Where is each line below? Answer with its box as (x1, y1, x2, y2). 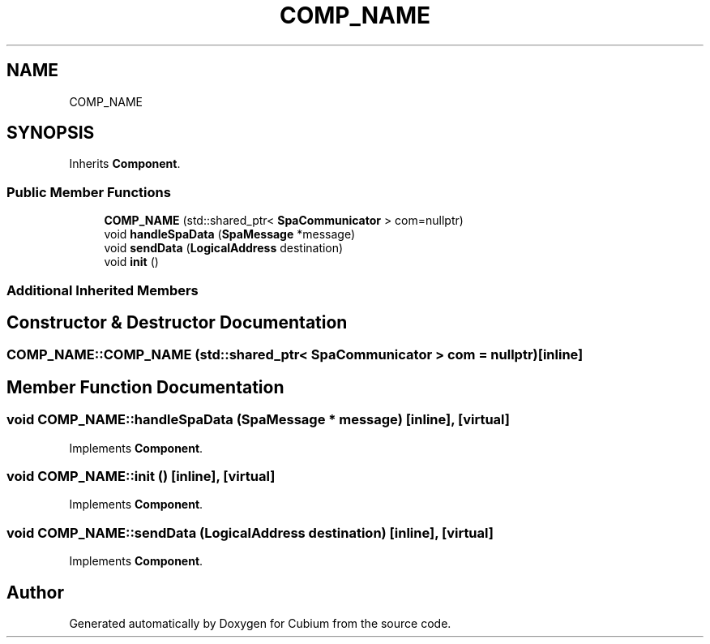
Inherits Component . (69, 157, 181, 171)
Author (6, 582, 64, 603)
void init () (104, 255, 159, 269)
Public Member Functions (6, 183, 171, 200)
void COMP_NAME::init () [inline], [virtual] (6, 468, 276, 484)
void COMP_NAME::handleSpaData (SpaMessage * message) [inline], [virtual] (6, 411, 511, 428)
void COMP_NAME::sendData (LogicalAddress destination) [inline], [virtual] (6, 524, 494, 541)
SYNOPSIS (6, 122, 95, 144)
